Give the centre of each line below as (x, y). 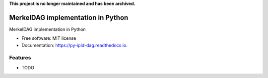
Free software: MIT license (49, 38)
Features (20, 58)
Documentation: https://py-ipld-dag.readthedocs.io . (74, 45)
